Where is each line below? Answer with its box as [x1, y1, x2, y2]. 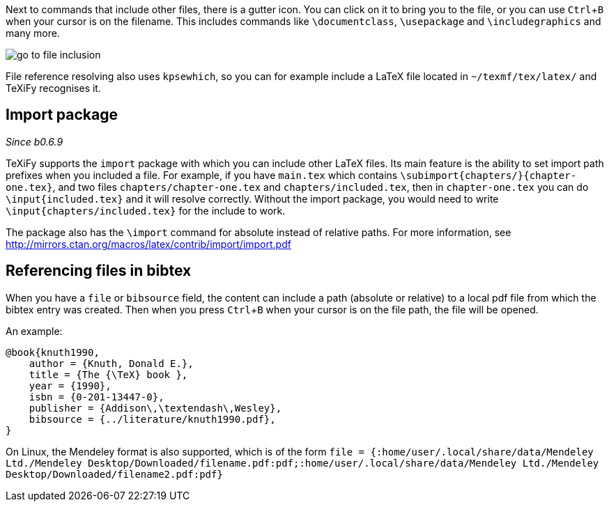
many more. [6, 27, 60, 39]
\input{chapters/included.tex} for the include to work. [6, 204, 286, 217]
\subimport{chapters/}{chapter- [400, 169, 577, 181]
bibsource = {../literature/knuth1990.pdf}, [29, 413, 276, 425]
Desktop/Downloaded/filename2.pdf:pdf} [6, 468, 223, 480]
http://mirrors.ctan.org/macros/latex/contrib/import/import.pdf [6, 237, 291, 250]
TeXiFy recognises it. [6, 82, 101, 94]
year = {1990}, [29, 380, 111, 391]
